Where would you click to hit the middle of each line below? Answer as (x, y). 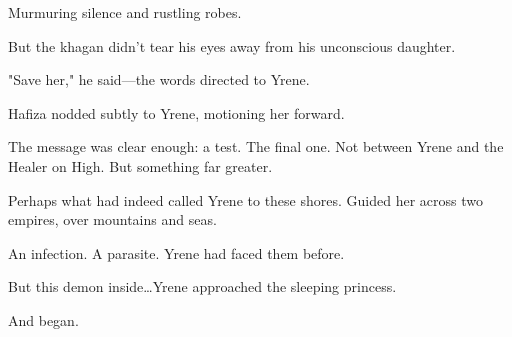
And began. (43, 319)
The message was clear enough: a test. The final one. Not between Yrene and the (256, 146)
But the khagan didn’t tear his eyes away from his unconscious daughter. (232, 45)
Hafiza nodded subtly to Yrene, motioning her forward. (176, 112)
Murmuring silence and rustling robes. (125, 12)
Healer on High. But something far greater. (140, 165)
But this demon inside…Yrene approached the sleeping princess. (202, 286)
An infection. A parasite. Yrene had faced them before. (176, 252)
